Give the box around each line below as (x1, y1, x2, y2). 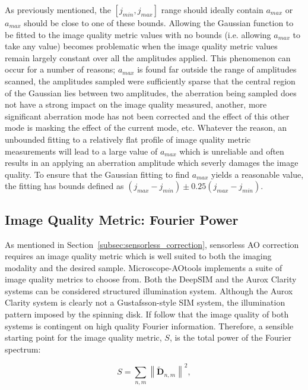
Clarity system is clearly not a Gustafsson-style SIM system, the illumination (5, 296, 285, 309)
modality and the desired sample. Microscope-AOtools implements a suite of (5, 261, 282, 273)
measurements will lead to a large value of (5, 144, 158, 157)
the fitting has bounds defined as (5, 180, 124, 192)
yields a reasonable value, (211, 168, 304, 180)
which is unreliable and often (179, 144, 284, 157)
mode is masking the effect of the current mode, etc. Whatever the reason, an (5, 121, 287, 134)
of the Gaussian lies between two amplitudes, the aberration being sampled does (5, 86, 297, 99)
